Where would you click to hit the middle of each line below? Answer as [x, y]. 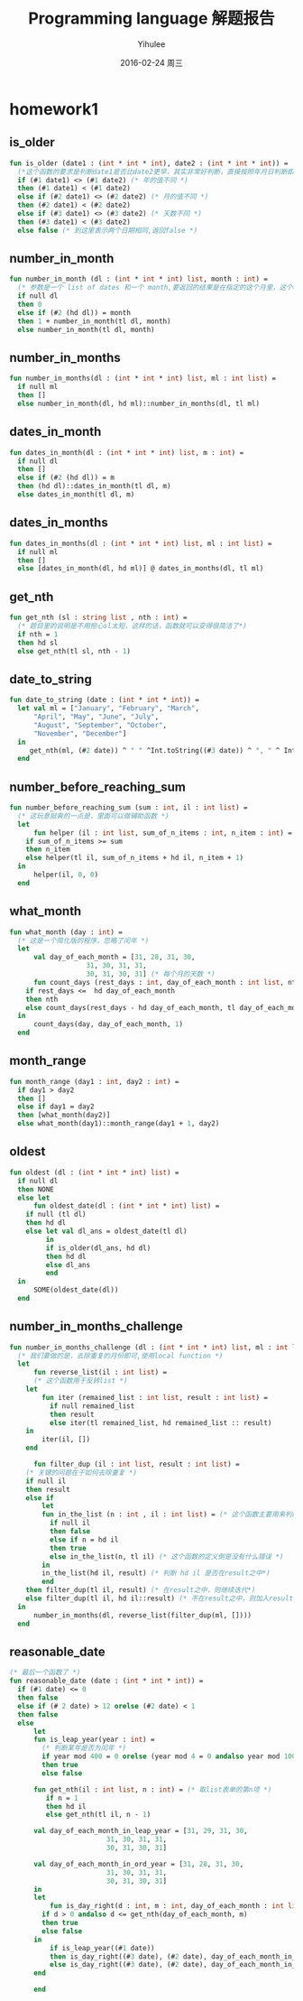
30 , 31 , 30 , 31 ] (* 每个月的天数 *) [151, 974]
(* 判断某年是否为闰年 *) [84, 1748]
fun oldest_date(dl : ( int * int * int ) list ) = [126, 1206]
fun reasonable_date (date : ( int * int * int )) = [106, 1681]
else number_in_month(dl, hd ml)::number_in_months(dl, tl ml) [138, 403]
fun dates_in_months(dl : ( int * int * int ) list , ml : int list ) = [141, 543]
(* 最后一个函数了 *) [45, 1672]
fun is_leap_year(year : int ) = [94, 1740]
